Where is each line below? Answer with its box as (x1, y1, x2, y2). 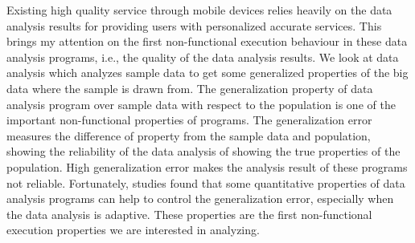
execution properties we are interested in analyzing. (6, 221, 260, 238)
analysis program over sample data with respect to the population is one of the (6, 95, 396, 112)
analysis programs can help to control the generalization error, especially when (6, 190, 394, 207)
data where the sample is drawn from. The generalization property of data (6, 79, 373, 96)
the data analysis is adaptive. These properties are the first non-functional (6, 205, 372, 222)
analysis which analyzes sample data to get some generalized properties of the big (6, 64, 409, 81)
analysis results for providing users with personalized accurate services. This (6, 17, 382, 34)
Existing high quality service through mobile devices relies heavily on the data (6, 2, 392, 18)
